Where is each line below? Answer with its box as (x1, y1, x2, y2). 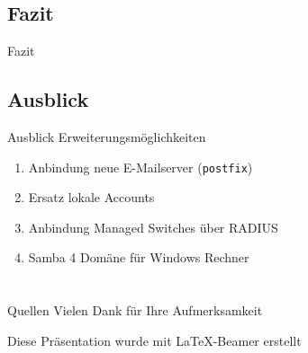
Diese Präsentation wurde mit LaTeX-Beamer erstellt (7, 331, 302, 349)
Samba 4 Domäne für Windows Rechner (28, 248, 249, 267)
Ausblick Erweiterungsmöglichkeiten (7, 128, 206, 146)
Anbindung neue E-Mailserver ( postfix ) (28, 157, 253, 176)
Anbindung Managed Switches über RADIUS (28, 217, 278, 236)
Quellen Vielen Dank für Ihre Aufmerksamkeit (7, 301, 263, 320)
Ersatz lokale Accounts (28, 188, 155, 207)
